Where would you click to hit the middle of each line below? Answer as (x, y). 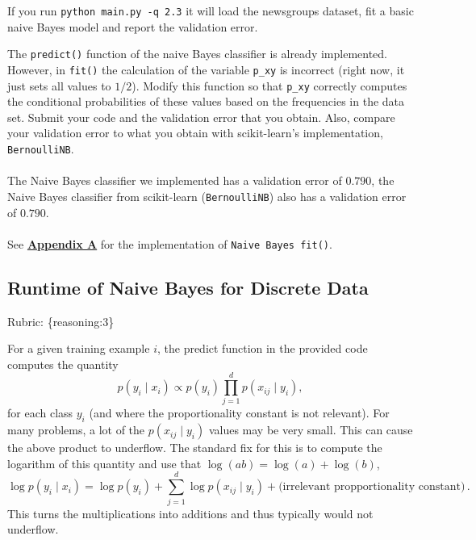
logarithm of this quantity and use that (104, 463)
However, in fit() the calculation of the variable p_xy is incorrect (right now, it (206, 69)
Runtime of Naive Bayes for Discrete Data (188, 287)
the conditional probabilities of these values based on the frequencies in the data (206, 101)
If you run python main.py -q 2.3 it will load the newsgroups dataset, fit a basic (211, 10)
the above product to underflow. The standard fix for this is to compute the (195, 448)
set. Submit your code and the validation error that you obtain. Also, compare (201, 117)
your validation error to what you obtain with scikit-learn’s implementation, (195, 133)
